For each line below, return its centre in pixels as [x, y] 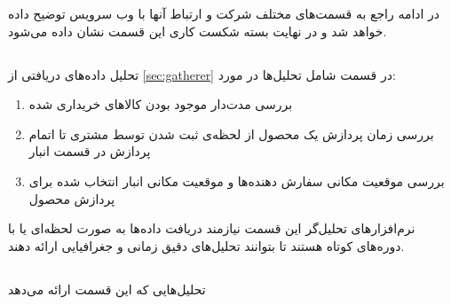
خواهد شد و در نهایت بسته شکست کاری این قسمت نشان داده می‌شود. [198, 31]
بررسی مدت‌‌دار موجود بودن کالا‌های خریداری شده [161, 104]
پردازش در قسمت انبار [90, 151]
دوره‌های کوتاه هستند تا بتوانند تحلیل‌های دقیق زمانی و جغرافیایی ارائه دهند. [206, 245]
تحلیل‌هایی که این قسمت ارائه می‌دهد [107, 289]
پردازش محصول [72, 198]
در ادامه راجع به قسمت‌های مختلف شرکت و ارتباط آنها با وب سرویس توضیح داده [224, 13]
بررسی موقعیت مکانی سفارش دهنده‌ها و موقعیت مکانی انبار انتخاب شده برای [237, 180]
